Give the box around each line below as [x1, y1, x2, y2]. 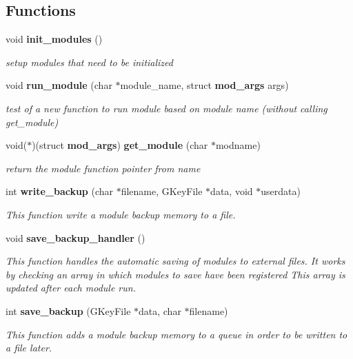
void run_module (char [6, 78, 112, 92]
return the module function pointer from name [6, 161, 201, 175]
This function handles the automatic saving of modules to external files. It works [6, 254, 345, 268]
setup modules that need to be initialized [6, 54, 173, 69]
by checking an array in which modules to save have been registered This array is [6, 267, 345, 281]
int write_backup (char [6, 184, 114, 198]
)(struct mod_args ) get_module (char [32, 138, 208, 152]
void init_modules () [6, 32, 103, 46]
